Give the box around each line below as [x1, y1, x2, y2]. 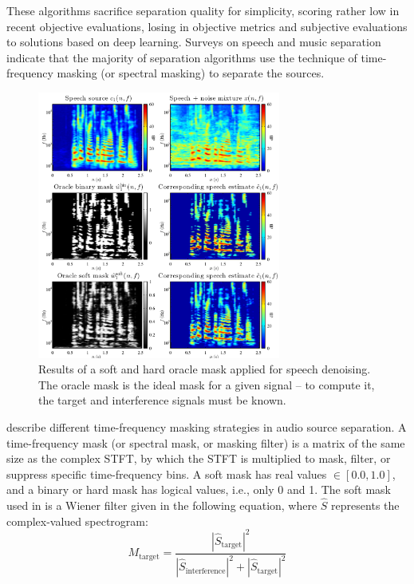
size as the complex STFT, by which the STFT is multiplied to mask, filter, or [6, 450, 391, 467]
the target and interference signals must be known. [38, 392, 286, 408]
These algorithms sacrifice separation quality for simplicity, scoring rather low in [6, 2, 400, 18]
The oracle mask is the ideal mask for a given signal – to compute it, [38, 376, 375, 393]
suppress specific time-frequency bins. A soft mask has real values [6, 465, 327, 482]
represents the [331, 497, 400, 514]
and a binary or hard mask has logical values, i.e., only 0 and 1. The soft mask [6, 481, 391, 498]
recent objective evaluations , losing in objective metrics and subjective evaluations [6, 18, 408, 34]
